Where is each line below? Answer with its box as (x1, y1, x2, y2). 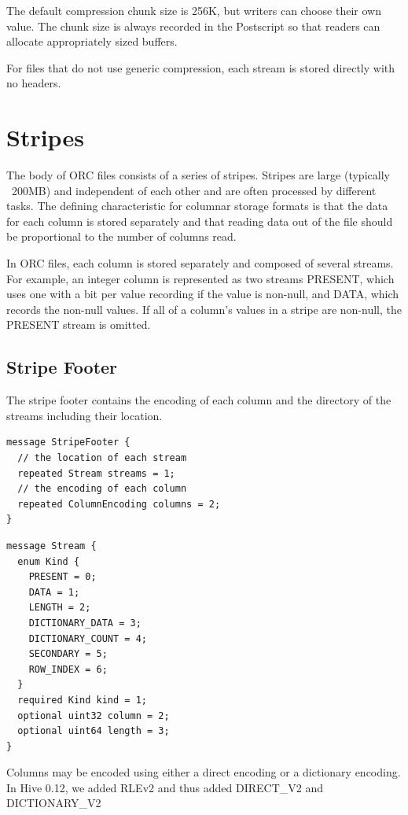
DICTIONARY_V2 (6, 795, 101, 811)
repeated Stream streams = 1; (17, 467, 175, 479)
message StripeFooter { (6, 437, 130, 448)
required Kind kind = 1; (17, 694, 147, 706)
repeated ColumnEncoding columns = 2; (17, 498, 221, 510)
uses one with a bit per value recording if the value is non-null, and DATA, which (6, 286, 399, 302)
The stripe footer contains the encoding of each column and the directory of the (6, 392, 391, 408)
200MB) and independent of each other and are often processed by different (11, 182, 377, 198)
